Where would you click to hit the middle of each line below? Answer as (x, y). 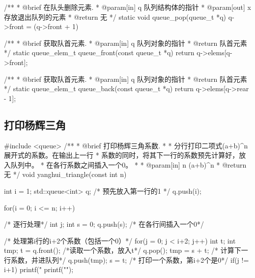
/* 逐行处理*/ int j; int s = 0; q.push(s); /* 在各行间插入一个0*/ (104, 224)
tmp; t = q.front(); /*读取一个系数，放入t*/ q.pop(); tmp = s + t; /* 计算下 (123, 250)
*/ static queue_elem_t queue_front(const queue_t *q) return (99, 52)
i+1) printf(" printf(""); (39, 269)
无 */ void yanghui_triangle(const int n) (65, 174)
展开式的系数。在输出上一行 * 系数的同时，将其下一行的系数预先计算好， (122, 155)
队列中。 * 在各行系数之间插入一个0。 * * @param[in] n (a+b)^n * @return (128, 164)
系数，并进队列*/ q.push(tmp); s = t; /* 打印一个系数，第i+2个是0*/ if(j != (130, 260)
